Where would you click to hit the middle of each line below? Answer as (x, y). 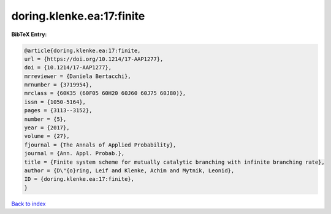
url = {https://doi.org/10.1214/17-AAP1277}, (94, 59)
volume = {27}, (47, 136)
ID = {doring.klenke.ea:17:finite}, (79, 179)
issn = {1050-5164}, (55, 102)
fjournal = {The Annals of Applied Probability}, (100, 145)
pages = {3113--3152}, (58, 111)
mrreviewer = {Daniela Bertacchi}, (78, 76)
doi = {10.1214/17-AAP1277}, (68, 68)
